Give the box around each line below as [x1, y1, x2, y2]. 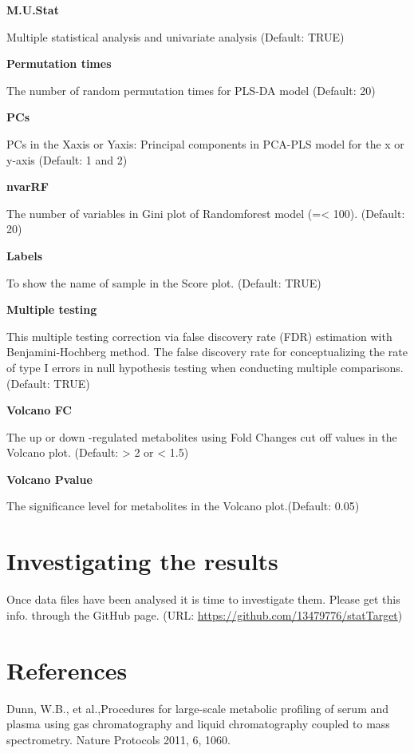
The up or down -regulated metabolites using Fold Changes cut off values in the [6, 428, 397, 445]
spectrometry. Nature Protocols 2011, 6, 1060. [6, 731, 231, 747]
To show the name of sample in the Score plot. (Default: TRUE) [6, 274, 321, 291]
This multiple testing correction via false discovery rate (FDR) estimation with [6, 327, 392, 344]
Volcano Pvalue [6, 470, 93, 487]
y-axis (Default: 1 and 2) [6, 151, 128, 168]
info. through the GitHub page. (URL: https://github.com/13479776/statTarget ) [6, 606, 403, 623]
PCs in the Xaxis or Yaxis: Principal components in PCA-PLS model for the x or [6, 135, 404, 152]
